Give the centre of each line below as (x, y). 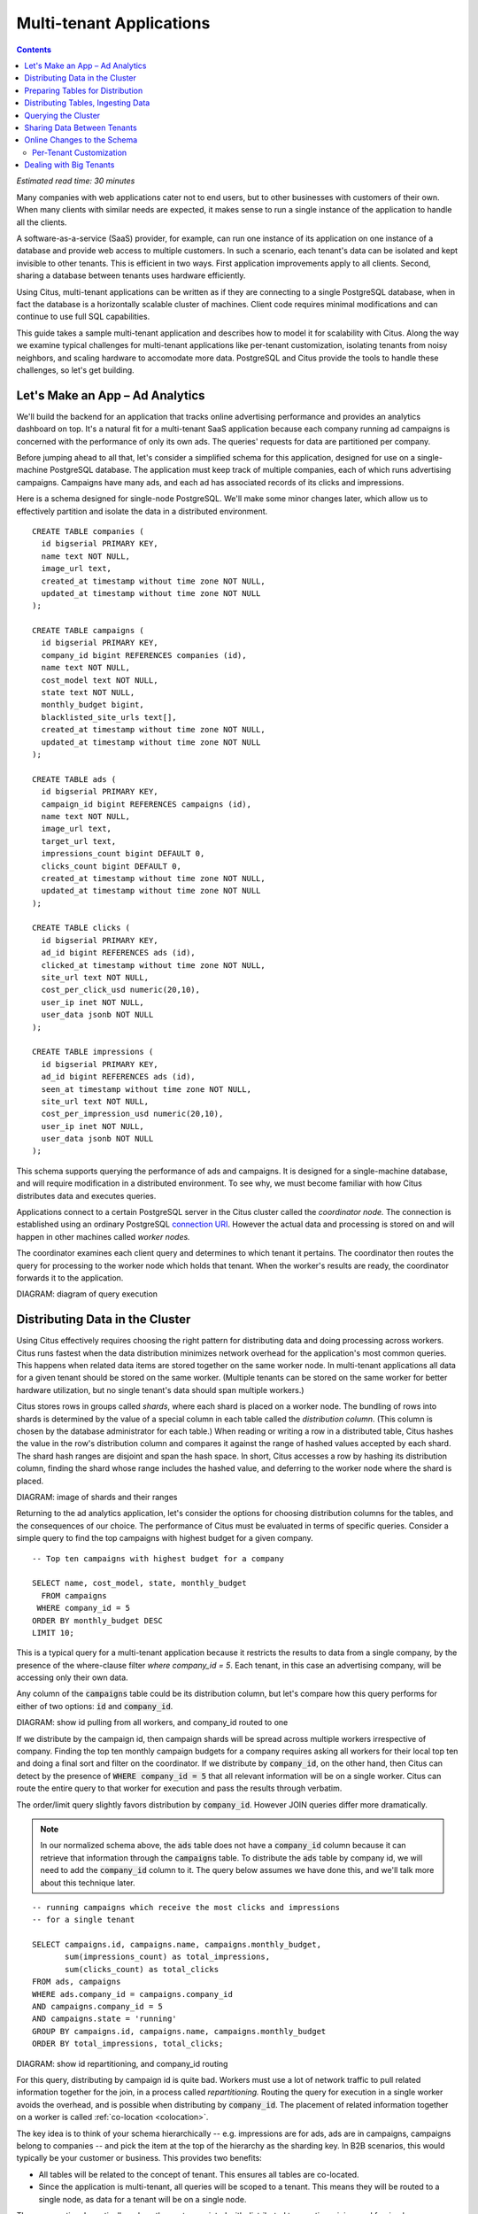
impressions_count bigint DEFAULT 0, (123, 854)
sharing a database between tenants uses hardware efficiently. (131, 275)
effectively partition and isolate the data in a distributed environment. (142, 511)
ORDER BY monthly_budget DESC (98, 1620)
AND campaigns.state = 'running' (104, 2019)
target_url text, (79, 841)
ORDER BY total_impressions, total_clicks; (128, 2044)
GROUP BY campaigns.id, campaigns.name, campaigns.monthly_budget (179, 2031)
